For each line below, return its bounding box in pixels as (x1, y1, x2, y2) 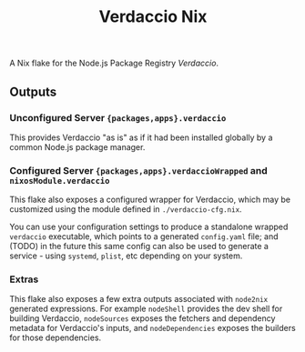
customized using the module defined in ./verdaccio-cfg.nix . (9, 204, 243, 215)
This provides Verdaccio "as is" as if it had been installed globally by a (9, 132, 273, 143)
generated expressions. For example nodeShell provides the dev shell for (9, 303, 283, 315)
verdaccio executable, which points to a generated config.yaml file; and (9, 231, 280, 242)
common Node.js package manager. (9, 141, 146, 152)
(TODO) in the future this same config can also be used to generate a (9, 241, 269, 252)
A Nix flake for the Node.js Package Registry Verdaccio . (9, 57, 219, 69)
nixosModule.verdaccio (9, 176, 110, 186)
